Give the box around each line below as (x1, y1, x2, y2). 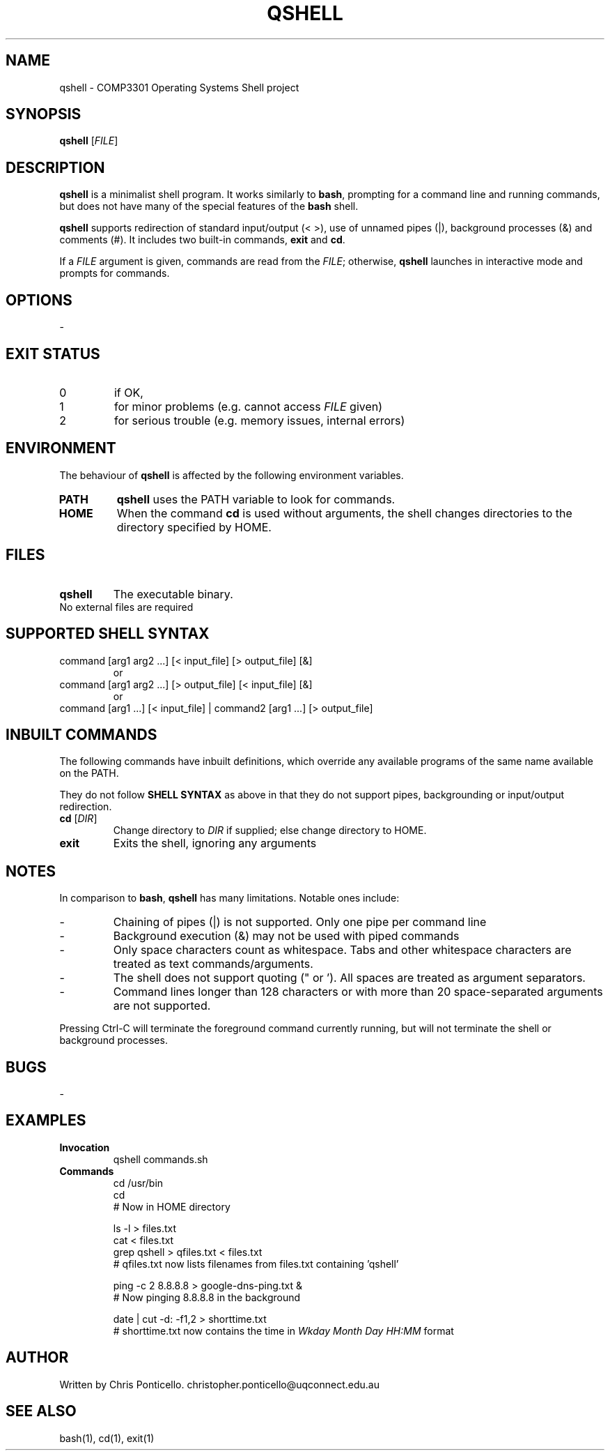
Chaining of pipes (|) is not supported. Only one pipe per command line (113, 915, 487, 930)
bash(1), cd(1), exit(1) (59, 1432, 155, 1444)
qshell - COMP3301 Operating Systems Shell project (59, 81, 299, 93)
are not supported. (113, 999, 211, 1013)
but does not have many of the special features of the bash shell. (59, 200, 359, 213)
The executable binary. (113, 586, 233, 601)
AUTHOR (6, 1349, 69, 1367)
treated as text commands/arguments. (113, 957, 313, 971)
